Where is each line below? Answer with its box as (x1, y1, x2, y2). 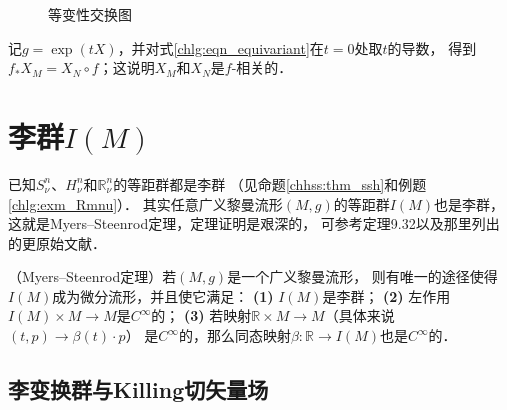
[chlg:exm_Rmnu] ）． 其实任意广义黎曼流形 (8, 193, 283, 214)
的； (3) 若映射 (151, 305, 252, 326)
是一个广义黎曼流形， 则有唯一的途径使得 (227, 266, 498, 287)
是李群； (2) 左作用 (322, 285, 451, 306)
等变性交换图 (48, 4, 132, 24)
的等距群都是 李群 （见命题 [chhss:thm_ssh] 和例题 (113, 173, 427, 194)
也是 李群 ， (433, 193, 504, 214)
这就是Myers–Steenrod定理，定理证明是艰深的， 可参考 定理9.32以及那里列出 (8, 213, 500, 234)
